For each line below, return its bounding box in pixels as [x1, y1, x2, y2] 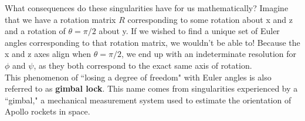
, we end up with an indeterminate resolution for [121, 48, 297, 60]
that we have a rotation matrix [5, 13, 116, 25]
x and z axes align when [5, 48, 91, 60]
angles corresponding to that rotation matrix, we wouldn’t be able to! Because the [5, 36, 300, 48]
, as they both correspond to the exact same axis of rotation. [33, 59, 252, 71]
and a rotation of [5, 25, 66, 37]
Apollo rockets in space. [5, 105, 90, 117]
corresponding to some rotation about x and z [127, 13, 293, 25]
